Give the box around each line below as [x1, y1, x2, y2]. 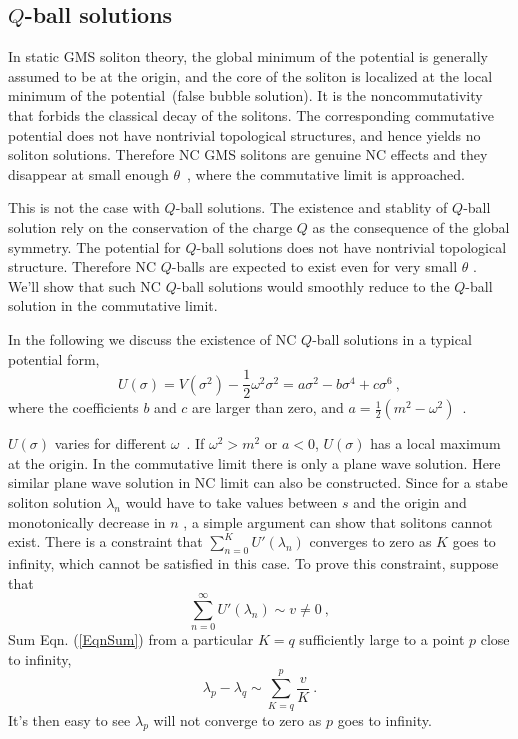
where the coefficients [8, 397, 139, 418]
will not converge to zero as [153, 709, 322, 730]
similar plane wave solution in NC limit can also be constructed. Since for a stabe [8, 472, 508, 493]
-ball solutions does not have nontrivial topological [196, 236, 507, 257]
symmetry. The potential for [8, 236, 181, 257]
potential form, [8, 348, 100, 369]
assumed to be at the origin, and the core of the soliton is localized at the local [8, 65, 493, 86]
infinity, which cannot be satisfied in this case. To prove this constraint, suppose [8, 552, 499, 573]
